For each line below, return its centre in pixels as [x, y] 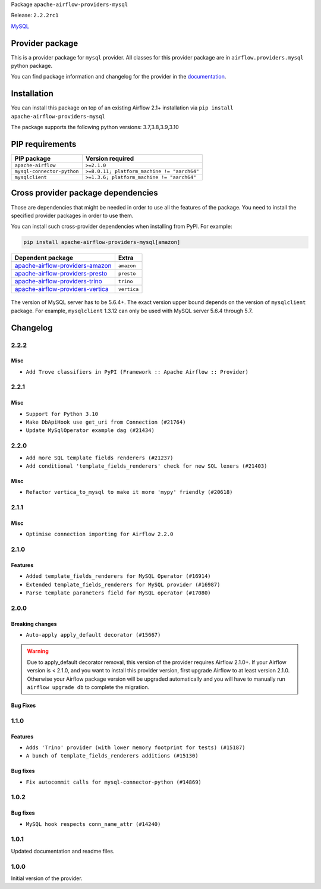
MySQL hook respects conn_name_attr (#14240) [93, 824]
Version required [110, 159]
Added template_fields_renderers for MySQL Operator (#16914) [118, 576]
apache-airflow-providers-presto [61, 274]
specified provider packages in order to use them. [72, 215]
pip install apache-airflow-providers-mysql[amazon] [102, 242]
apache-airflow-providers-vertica [62, 289]
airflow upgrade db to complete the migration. [88, 687]
